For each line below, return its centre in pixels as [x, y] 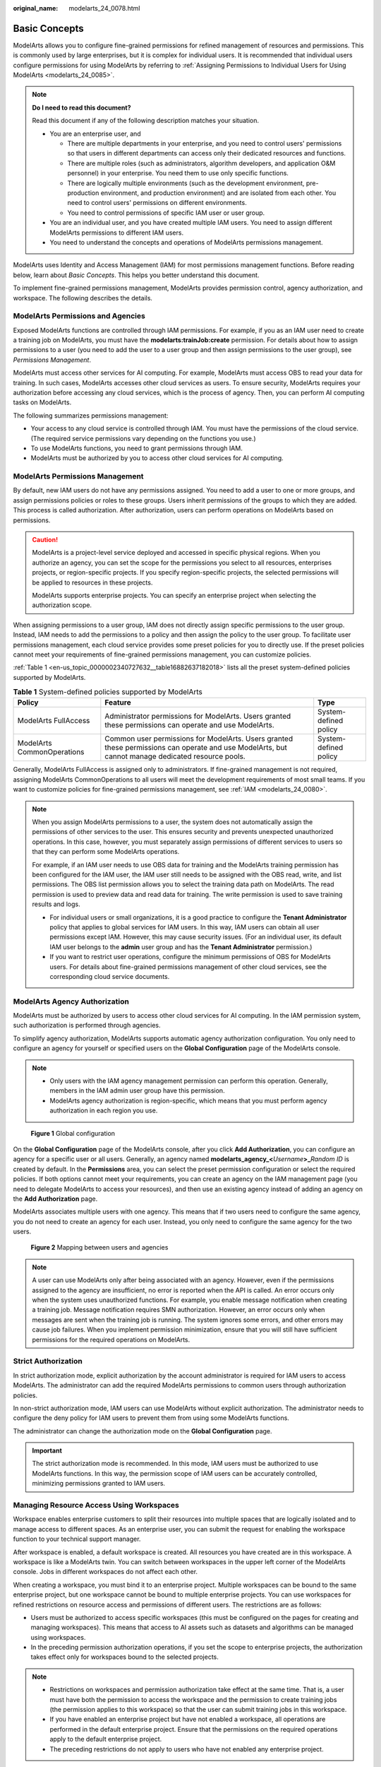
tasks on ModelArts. [42, 402]
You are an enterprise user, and [95, 134]
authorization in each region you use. [104, 1110]
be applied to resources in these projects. [92, 582]
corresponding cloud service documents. [110, 976]
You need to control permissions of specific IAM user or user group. [166, 213]
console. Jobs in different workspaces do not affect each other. [105, 1572]
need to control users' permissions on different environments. [157, 203]
